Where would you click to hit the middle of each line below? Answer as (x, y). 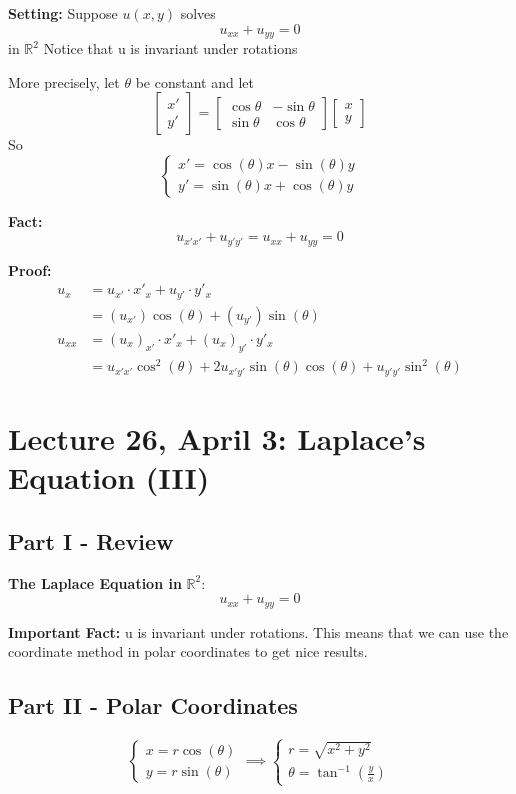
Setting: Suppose (63, 13)
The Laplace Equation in (95, 582)
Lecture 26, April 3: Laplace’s (217, 437)
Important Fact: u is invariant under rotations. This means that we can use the (258, 631)
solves (198, 13)
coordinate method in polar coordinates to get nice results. (188, 651)
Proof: (30, 269)
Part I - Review (91, 540)
